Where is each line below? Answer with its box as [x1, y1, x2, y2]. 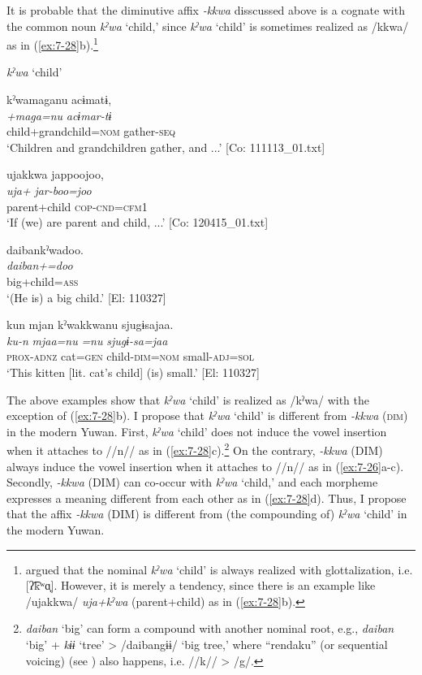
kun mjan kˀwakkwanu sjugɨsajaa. [6, 316, 174, 333]
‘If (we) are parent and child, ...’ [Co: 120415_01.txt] [6, 214, 269, 231]
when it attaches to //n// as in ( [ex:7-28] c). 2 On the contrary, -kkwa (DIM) [6, 439, 383, 458]
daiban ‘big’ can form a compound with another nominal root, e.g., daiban [25, 620, 394, 637]
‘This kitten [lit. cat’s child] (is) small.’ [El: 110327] [6, 363, 261, 380]
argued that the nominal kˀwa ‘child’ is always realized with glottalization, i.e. [25, 560, 413, 578]
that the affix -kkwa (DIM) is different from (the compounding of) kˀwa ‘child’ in [6, 505, 407, 522]
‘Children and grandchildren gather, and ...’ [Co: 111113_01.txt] [6, 138, 325, 155]
